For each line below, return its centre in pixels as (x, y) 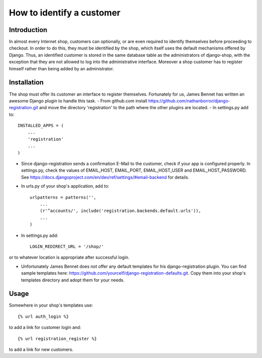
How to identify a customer (65, 13)
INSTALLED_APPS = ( (41, 126)
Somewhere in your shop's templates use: (51, 305)
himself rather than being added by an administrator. (61, 68)
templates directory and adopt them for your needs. (73, 280)
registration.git (24, 108)
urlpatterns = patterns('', (63, 197)
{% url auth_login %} (43, 316)
